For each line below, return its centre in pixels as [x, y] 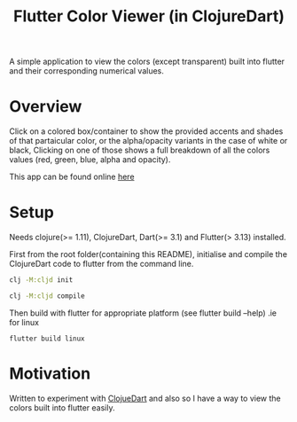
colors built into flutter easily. [62, 407]
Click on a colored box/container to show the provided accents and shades [146, 131]
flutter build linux [47, 339]
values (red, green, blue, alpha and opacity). [90, 160]
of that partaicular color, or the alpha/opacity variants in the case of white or [148, 141]
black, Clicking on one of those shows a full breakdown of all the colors [140, 150]
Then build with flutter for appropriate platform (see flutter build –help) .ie [143, 313]
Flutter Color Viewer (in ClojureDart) [149, 16]
